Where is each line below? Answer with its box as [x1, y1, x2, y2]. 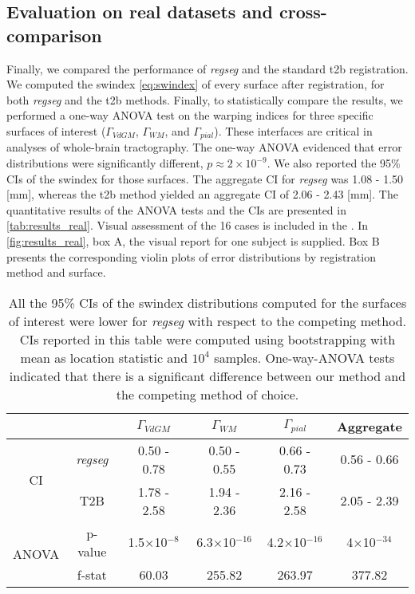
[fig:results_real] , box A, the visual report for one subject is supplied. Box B [6, 232, 380, 249]
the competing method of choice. [116, 384, 299, 403]
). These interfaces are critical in [214, 122, 373, 139]
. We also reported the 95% [267, 155, 401, 171]
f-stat [77, 564, 107, 584]
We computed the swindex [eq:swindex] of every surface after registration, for [6, 76, 385, 92]
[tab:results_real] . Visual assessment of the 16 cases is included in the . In [6, 217, 369, 234]
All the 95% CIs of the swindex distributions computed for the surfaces [8, 293, 407, 312]
